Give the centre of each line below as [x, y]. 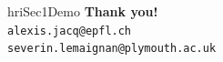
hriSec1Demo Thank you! [83, 11]
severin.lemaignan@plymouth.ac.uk [112, 49]
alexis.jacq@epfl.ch [70, 31]
